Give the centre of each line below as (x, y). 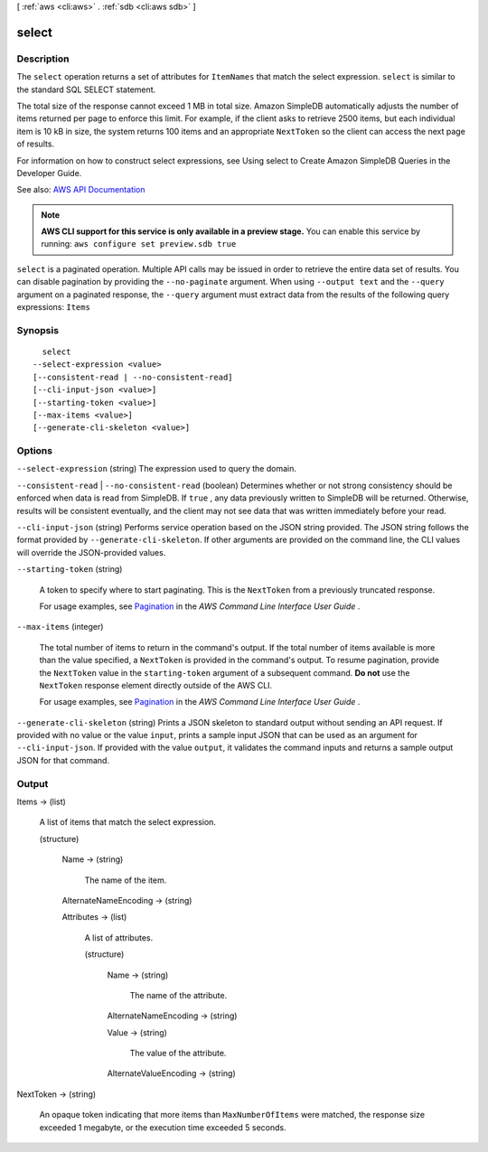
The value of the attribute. (178, 1054)
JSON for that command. (63, 760)
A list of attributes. (119, 937)
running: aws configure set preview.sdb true (139, 244)
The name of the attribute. (178, 995)
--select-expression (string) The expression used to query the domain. (157, 469)
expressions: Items (53, 307)
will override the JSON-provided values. (91, 552)
